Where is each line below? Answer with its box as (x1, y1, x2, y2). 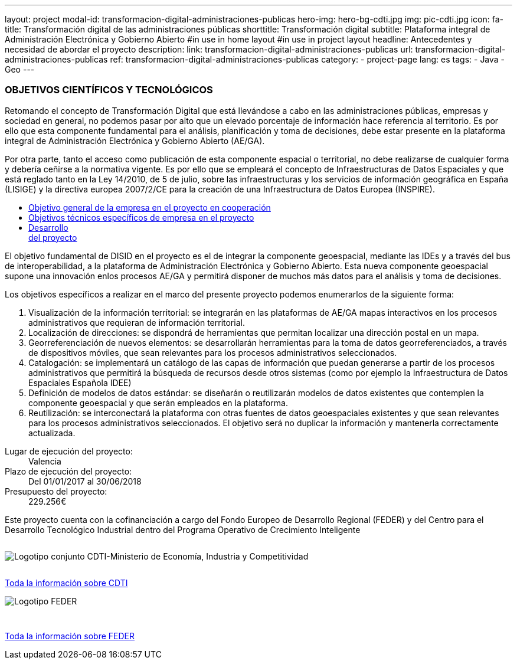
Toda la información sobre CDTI (5, 577, 128, 588)
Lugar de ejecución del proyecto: (5, 446, 133, 456)
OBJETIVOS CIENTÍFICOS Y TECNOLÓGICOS (5, 84, 213, 96)
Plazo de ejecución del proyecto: (5, 466, 132, 476)
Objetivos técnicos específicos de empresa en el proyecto (28, 212, 254, 223)
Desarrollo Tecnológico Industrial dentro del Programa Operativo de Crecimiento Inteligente (5, 524, 361, 535)
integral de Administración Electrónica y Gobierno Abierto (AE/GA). (5, 135, 265, 146)
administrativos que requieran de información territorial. (28, 317, 245, 328)
